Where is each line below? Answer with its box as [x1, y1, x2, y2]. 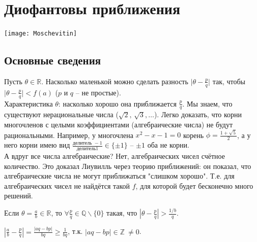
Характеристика [4, 98, 53, 109]
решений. [4, 190, 33, 201]
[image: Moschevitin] [4, 30, 77, 38]
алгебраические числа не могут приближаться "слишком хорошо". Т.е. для [4, 170, 235, 181]
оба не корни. [147, 140, 189, 150]
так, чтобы [212, 76, 246, 86]
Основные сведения [4, 52, 101, 68]
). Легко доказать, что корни [154, 109, 242, 120]
